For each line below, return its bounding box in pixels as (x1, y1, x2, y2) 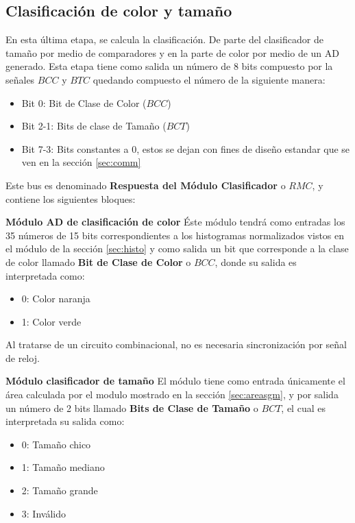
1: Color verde (21, 314, 82, 328)
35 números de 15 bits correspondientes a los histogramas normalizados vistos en (5, 228, 345, 242)
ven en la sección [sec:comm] (21, 155, 141, 169)
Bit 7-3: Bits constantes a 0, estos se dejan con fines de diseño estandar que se (21, 141, 350, 156)
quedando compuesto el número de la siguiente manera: (93, 72, 326, 86)
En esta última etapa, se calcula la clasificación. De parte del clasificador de (5, 32, 323, 47)
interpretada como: (5, 268, 85, 282)
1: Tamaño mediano (21, 460, 105, 474)
